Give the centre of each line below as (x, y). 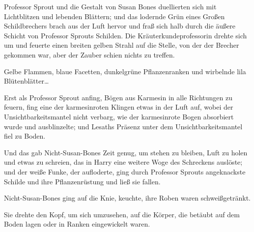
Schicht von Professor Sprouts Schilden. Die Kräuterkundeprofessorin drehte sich (126, 35)
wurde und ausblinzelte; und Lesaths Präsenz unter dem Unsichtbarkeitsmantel (123, 126)
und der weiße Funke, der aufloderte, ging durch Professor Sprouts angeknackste (125, 171)
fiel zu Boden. (25, 136)
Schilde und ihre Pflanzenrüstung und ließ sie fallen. (82, 181)
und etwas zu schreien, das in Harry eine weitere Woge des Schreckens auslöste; (123, 162)
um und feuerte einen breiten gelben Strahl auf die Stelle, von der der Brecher (122, 45)
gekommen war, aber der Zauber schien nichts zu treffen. (89, 54)
